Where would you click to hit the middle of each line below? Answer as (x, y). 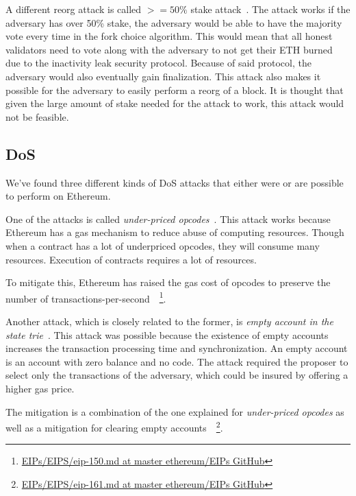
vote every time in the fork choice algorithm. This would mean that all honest (169, 36)
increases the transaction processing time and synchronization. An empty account (177, 348)
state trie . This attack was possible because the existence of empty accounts (167, 334)
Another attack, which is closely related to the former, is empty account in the (169, 321)
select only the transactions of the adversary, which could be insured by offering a (177, 375)
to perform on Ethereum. (58, 196)
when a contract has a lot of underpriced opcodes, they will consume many (163, 245)
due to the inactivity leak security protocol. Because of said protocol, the (158, 63)
